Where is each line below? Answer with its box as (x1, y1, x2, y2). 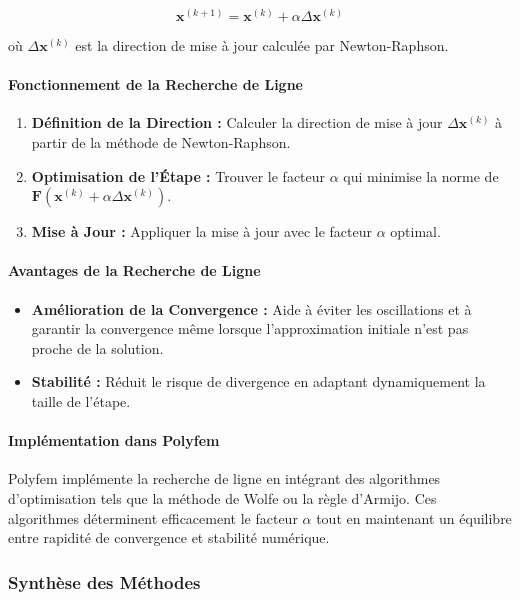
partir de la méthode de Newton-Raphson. (31, 132, 291, 152)
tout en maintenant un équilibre (316, 507, 512, 528)
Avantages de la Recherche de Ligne (8, 260, 261, 281)
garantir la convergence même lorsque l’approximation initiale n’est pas (31, 318, 469, 339)
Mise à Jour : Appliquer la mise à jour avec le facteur (31, 221, 372, 242)
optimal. (390, 221, 441, 242)
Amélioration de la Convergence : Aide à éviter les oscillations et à (31, 298, 472, 319)
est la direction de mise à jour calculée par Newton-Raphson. (75, 35, 449, 56)
